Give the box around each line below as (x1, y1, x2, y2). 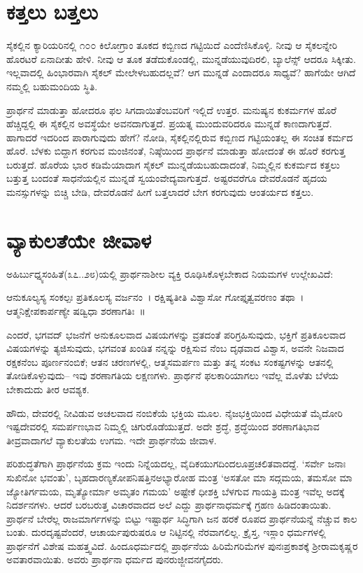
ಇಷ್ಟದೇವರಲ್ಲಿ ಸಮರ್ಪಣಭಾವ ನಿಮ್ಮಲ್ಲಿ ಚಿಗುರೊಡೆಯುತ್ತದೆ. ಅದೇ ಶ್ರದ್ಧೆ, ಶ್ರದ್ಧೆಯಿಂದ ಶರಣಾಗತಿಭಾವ (6, 419, 320, 434)
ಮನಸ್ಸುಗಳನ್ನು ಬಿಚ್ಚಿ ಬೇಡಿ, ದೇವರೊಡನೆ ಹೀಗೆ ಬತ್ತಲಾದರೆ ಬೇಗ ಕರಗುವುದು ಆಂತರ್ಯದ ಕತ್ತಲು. (6, 185, 314, 199)
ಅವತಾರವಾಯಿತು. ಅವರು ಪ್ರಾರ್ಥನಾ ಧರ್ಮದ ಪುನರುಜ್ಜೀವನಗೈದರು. (6, 552, 224, 567)
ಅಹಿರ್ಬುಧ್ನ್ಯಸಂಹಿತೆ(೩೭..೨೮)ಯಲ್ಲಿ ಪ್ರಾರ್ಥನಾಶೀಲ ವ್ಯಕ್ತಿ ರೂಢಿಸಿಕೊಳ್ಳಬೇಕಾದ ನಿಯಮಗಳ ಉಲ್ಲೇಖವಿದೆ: (6, 266, 334, 281)
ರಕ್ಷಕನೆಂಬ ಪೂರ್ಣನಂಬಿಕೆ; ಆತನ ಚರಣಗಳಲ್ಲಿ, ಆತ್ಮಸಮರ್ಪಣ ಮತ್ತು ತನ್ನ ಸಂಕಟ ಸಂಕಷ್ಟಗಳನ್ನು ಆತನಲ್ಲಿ (6, 354, 334, 369)
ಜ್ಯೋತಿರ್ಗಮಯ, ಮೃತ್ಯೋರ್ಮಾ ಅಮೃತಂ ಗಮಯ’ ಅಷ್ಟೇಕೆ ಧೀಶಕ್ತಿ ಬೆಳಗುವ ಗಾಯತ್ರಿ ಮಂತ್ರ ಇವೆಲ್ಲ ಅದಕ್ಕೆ (6, 483, 345, 498)
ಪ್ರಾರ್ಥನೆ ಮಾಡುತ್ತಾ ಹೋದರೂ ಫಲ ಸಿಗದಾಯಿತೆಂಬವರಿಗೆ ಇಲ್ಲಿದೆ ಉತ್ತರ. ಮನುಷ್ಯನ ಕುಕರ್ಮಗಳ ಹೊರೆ (6, 102, 337, 117)
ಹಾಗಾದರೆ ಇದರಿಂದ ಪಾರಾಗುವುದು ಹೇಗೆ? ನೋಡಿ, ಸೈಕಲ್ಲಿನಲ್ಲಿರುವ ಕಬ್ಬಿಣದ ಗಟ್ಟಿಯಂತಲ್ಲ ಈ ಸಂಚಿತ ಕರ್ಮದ (6, 129, 353, 144)
